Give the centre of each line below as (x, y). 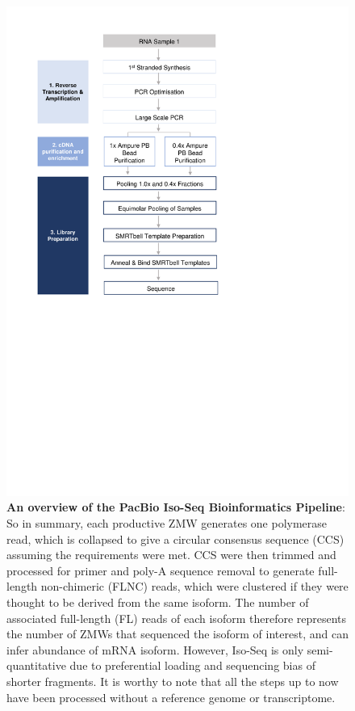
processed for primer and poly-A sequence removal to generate (161, 570)
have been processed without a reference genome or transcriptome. (171, 697)
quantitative (36, 665)
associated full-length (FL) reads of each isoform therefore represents (177, 618)
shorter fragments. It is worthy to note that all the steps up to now (173, 681)
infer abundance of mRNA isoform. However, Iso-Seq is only (155, 649)
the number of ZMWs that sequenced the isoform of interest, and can (177, 634)
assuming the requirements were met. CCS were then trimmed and (171, 555)
